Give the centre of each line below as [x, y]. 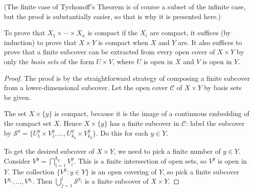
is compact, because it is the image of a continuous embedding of [152, 113]
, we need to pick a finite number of [167, 151]
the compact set [28, 123]
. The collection [31, 171]
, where [124, 61]
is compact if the [113, 33]
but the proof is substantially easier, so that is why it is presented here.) [112, 16]
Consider [17, 160]
